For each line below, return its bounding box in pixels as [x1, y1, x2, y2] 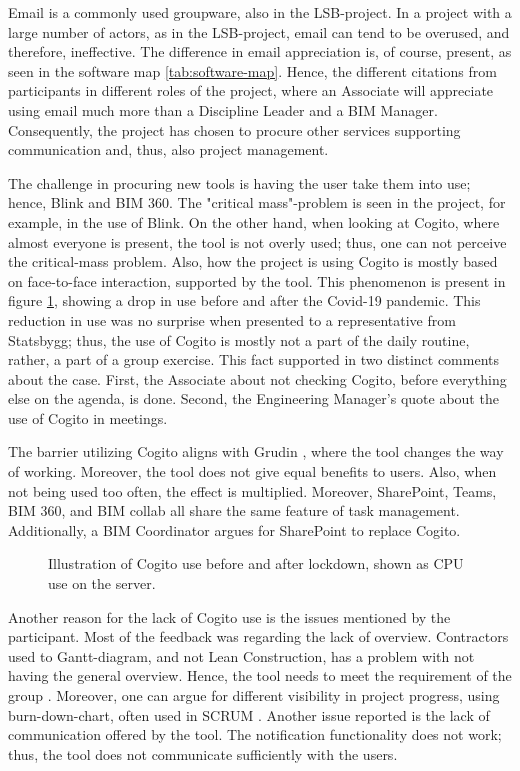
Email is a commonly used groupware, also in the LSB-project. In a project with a [8, 2, 512, 22]
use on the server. [48, 573, 156, 594]
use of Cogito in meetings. [8, 407, 168, 428]
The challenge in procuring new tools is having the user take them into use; [8, 172, 471, 193]
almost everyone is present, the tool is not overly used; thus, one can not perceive [8, 231, 507, 252]
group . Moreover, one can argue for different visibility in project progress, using [8, 685, 500, 705]
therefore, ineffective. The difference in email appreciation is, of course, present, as [8, 41, 512, 62]
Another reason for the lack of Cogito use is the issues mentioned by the [8, 606, 451, 627]
